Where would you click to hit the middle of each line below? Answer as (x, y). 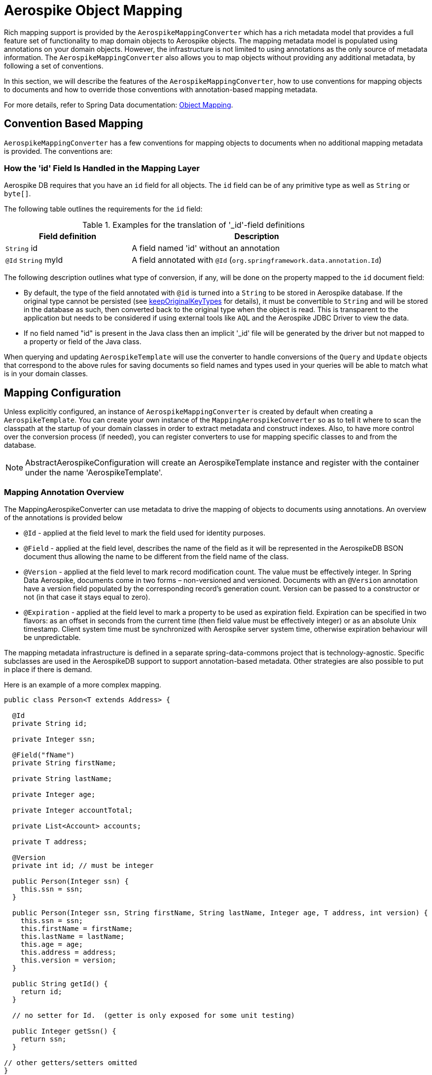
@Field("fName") (43, 755)
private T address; (50, 842)
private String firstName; (64, 763)
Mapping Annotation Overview (64, 492)
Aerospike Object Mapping (93, 10)
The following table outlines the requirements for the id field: (103, 209)
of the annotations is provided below (63, 517)
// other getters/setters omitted (71, 1062)
